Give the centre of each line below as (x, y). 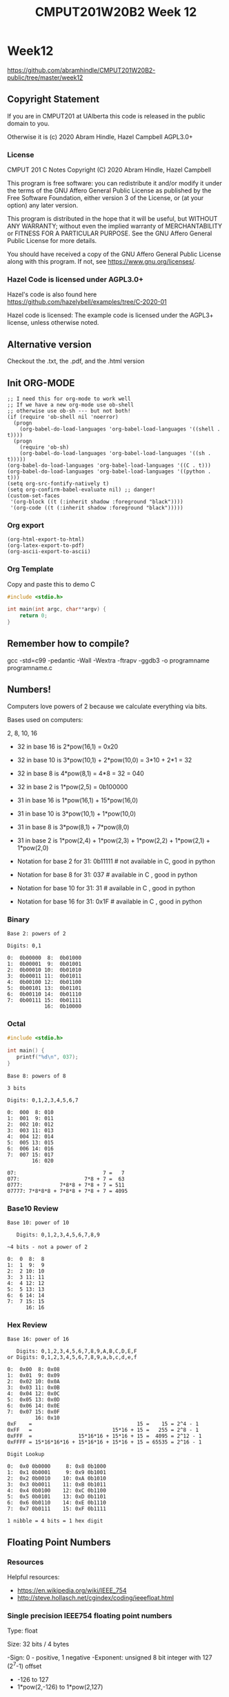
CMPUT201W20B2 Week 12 (116, 12)
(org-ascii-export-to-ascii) (49, 552)
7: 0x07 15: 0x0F (33, 1412)
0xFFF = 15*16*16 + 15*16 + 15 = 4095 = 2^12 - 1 (104, 1436)
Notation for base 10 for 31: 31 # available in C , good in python (106, 888)
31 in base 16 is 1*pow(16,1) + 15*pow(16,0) (78, 800)
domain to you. (28, 123)
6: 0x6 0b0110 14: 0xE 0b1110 (57, 1503)
